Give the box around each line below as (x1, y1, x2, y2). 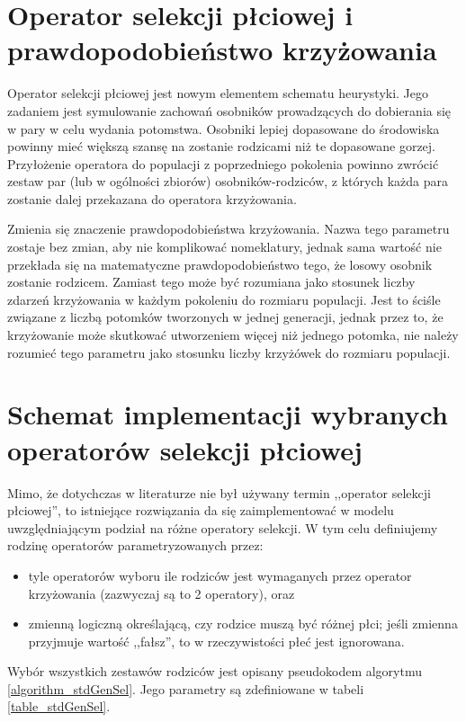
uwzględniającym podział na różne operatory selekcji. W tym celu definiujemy (7, 518, 438, 537)
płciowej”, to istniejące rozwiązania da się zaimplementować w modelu (7, 501, 394, 520)
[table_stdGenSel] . (7, 697, 111, 716)
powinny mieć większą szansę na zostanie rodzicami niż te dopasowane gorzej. (7, 137, 435, 156)
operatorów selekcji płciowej (7, 431, 363, 468)
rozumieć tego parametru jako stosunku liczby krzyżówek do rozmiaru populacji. (7, 343, 451, 361)
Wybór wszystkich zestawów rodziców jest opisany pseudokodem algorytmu (7, 662, 422, 681)
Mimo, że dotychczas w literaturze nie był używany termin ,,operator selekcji (7, 483, 431, 502)
